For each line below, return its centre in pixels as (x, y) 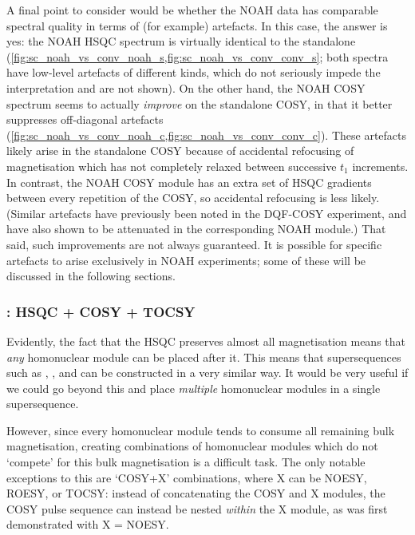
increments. (380, 166)
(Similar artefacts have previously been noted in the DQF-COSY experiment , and (207, 213)
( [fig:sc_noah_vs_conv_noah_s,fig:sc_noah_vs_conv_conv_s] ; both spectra (198, 56)
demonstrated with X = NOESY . (88, 524)
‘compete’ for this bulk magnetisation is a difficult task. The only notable (186, 462)
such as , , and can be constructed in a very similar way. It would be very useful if (207, 373)
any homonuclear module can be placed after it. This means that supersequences (204, 357)
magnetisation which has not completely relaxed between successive (172, 166)
